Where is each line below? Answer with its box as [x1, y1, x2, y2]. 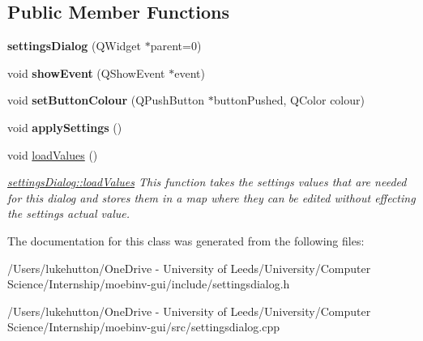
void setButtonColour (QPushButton [7, 92, 205, 109]
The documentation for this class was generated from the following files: [7, 232, 365, 249]
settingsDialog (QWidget [7, 37, 142, 54]
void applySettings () [7, 118, 122, 135]
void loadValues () [7, 146, 98, 163]
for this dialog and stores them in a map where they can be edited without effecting [7, 189, 416, 206]
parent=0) [150, 37, 202, 54]
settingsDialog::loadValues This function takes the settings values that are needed [7, 173, 407, 190]
